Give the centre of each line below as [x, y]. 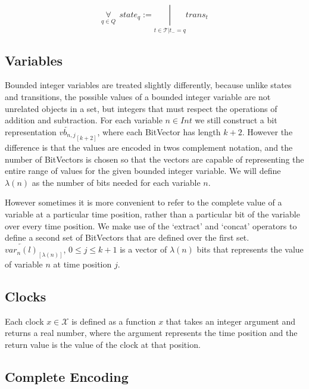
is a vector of [143, 249]
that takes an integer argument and [230, 321]
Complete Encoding [67, 376]
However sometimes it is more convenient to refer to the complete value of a [143, 202]
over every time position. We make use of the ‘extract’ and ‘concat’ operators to [151, 225]
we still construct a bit [236, 120]
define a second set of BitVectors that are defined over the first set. [127, 237]
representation [31, 131]
